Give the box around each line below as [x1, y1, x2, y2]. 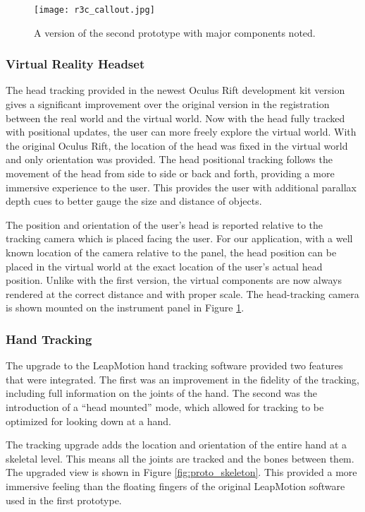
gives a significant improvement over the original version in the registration [6, 97, 330, 112]
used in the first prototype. [6, 492, 122, 507]
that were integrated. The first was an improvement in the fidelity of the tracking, [6, 371, 359, 386]
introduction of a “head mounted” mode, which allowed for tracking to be [6, 399, 324, 414]
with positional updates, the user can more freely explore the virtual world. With [6, 124, 357, 139]
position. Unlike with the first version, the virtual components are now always [6, 273, 342, 287]
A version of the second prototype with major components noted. [34, 25, 316, 40]
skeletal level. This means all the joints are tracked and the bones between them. [6, 451, 354, 465]
